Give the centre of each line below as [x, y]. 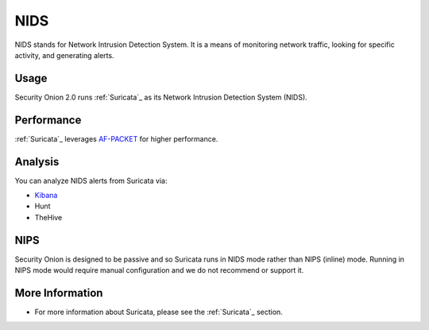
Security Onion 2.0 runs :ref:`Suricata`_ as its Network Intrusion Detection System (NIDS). [161, 97]
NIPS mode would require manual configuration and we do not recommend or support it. [159, 270]
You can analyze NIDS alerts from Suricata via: [91, 181]
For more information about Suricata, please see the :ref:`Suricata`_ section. [159, 312]
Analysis [37, 162]
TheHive [48, 217]
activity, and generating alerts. [64, 55]
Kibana [46, 196]
